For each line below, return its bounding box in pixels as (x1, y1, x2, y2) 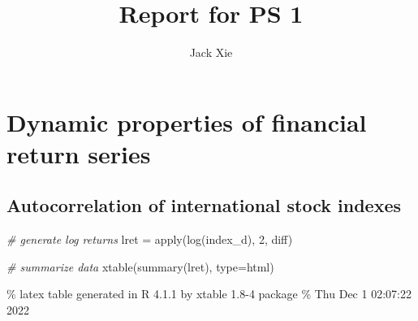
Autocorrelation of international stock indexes (6, 193, 402, 218)
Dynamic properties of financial (6, 105, 367, 138)
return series (6, 137, 151, 170)
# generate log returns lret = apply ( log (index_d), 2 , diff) (6, 231, 293, 248)
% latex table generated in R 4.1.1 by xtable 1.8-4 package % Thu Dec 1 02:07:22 (6, 285, 412, 302)
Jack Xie (189, 44, 233, 61)
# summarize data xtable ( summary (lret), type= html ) (6, 258, 274, 275)
